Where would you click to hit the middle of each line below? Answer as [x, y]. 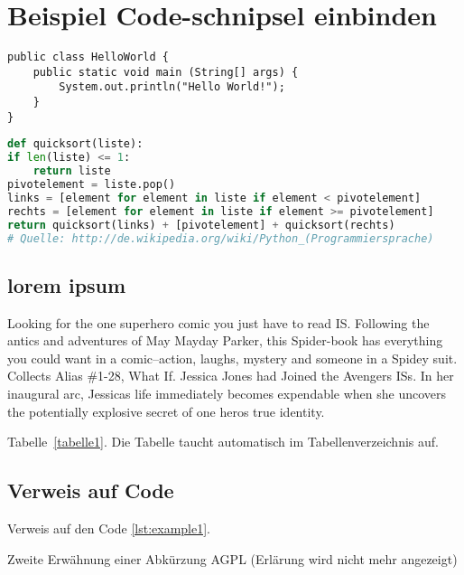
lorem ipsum [67, 284]
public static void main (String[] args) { [166, 72]
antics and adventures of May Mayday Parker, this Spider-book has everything [225, 340]
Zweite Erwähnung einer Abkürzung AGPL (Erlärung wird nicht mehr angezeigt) [232, 558]
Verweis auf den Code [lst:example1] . [109, 528]
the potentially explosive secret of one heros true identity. [166, 411]
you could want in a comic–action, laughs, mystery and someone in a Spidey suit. [232, 358]
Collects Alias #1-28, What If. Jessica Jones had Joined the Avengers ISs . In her [231, 376]
